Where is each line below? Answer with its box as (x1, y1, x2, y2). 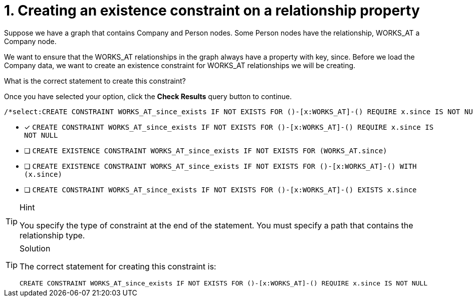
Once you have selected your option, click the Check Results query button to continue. (4, 92, 292, 101)
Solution (20, 243, 51, 253)
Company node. (4, 37, 57, 46)
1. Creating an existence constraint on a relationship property (4, 2, 420, 19)
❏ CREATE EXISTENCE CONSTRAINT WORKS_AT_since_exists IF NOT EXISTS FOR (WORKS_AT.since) (24, 146, 387, 155)
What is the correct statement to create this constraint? (4, 76, 186, 85)
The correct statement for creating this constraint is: (20, 261, 216, 271)
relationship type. (20, 230, 85, 240)
